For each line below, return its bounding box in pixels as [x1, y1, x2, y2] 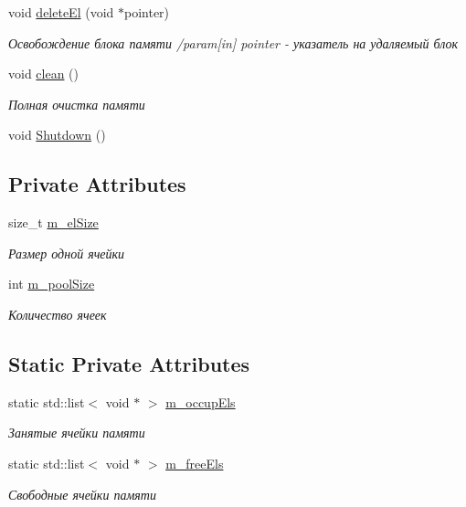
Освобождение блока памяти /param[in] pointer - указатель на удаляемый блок [8, 33, 459, 52]
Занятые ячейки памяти [8, 423, 145, 442]
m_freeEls [165, 453, 224, 472]
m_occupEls [165, 392, 236, 411]
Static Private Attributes [8, 349, 250, 377]
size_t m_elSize [8, 213, 99, 232]
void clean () [8, 64, 79, 83]
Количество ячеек [8, 304, 107, 323]
